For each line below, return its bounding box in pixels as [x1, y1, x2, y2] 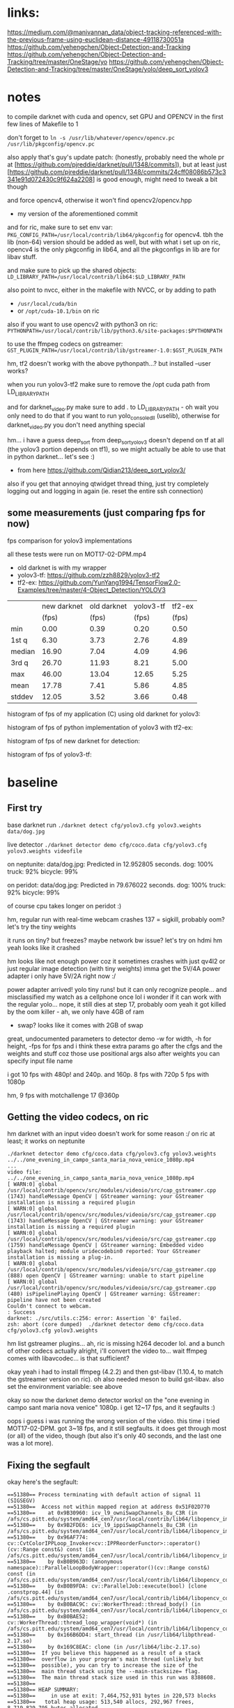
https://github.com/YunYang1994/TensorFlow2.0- [38, 578, 181, 587]
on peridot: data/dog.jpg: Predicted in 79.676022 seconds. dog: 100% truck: [7, 880, 226, 889]
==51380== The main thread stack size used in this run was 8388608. [7, 1674, 217, 1682]
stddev [10, 692, 33, 701]
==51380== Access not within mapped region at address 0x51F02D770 [7, 1503, 210, 1511]
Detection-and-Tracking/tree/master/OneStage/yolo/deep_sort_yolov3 [7, 65, 209, 73]
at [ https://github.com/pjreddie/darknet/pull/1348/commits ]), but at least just [7, 160, 227, 169]
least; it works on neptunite [7, 1137, 86, 1145]
